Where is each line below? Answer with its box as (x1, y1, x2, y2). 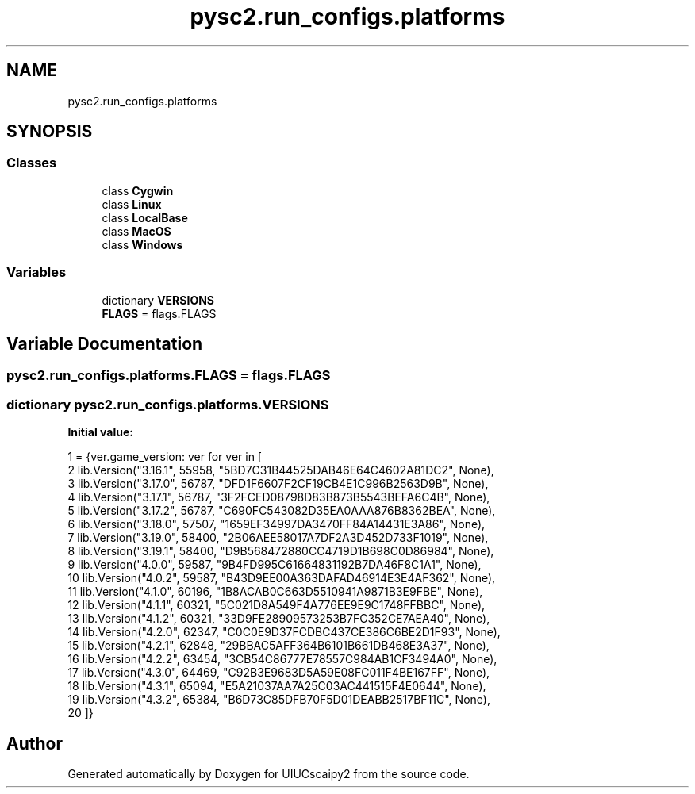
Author (6, 733, 63, 754)
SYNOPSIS (6, 121, 93, 142)
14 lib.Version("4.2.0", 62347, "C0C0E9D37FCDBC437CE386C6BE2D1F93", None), (67, 625, 501, 639)
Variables (6, 264, 67, 281)
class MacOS (102, 224, 171, 238)
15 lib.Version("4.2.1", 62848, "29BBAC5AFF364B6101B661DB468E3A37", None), (67, 639, 490, 653)
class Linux (102, 197, 162, 211)
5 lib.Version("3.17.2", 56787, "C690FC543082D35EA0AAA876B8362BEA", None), (67, 504, 496, 518)
